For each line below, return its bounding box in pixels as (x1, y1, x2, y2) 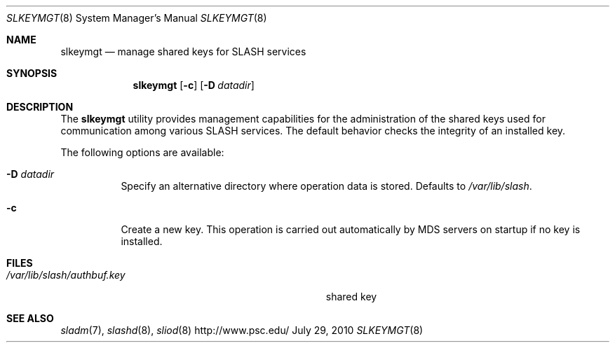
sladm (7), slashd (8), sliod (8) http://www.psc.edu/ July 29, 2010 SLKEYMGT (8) (60, 324, 424, 336)
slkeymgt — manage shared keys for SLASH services (60, 46, 306, 57)
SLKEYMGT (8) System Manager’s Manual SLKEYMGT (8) (6, 12, 267, 24)
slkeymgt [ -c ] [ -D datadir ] (133, 79, 255, 91)
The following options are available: (60, 146, 224, 158)
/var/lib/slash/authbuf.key (6, 269, 126, 281)
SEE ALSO (6, 312, 54, 324)
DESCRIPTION (6, 101, 74, 113)
